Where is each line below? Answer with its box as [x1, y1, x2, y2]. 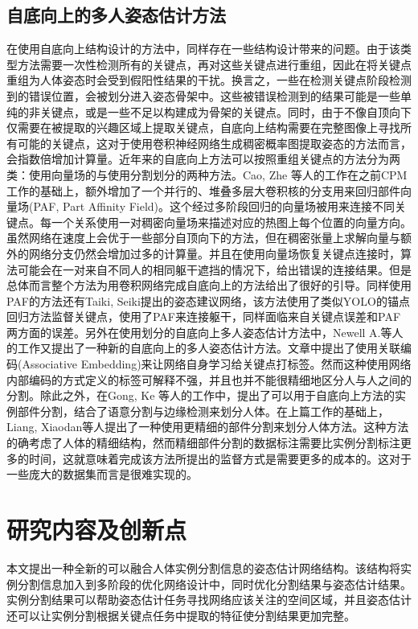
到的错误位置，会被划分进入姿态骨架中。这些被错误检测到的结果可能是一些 [6, 87, 400, 104]
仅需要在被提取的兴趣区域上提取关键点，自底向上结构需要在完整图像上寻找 [6, 119, 400, 136]
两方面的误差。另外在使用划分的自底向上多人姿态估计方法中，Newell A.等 [6, 323, 392, 340]
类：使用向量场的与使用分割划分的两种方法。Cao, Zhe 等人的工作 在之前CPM [6, 166, 408, 183]
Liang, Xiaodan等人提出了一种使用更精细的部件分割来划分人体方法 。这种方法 [6, 418, 409, 435]
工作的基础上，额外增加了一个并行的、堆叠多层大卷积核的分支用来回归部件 [6, 182, 400, 199]
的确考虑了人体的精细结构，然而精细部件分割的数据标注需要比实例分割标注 [6, 434, 400, 451]
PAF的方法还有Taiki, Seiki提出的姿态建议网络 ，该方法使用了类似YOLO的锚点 [6, 292, 410, 309]
